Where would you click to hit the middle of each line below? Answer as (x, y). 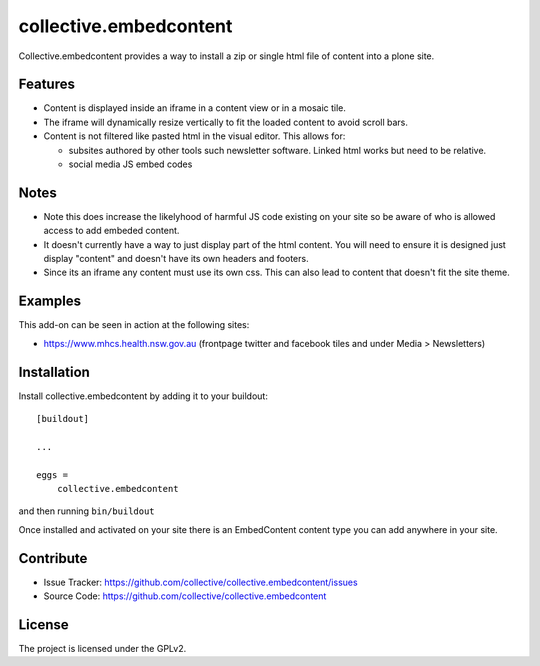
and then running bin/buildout (86, 511)
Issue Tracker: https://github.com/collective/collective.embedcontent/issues (201, 582)
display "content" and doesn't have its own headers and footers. (176, 259)
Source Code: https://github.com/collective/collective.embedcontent (185, 596)
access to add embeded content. (111, 231)
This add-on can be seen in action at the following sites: (134, 325)
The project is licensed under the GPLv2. (102, 649)
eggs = (52, 474)
